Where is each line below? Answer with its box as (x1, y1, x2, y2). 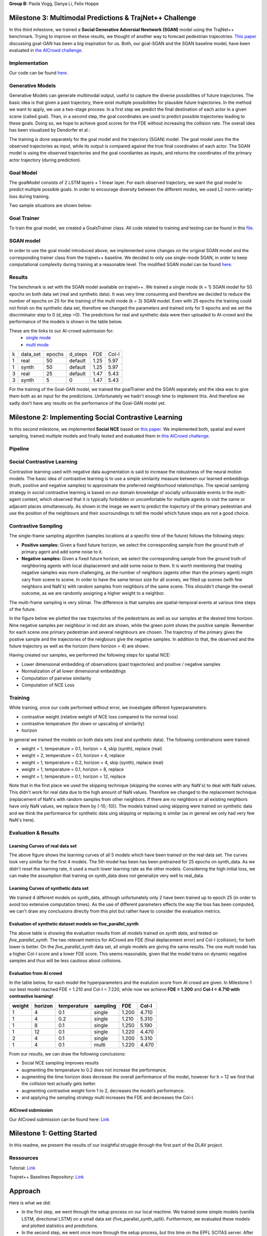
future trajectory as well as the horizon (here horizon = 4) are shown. (9, 643, 150, 649)
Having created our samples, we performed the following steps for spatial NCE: (9, 652, 171, 658)
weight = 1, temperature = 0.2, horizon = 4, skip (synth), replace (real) (21, 759, 164, 765)
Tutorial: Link (9, 1165, 36, 1171)
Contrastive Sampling (9, 522, 63, 529)
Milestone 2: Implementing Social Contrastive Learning (9, 413, 182, 421)
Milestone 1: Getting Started (9, 1129, 97, 1138)
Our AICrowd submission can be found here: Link (9, 1116, 110, 1122)
